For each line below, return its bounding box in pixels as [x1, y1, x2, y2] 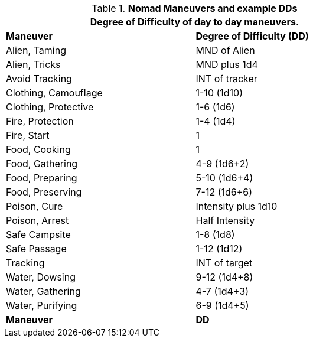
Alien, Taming [6, 44, 66, 56]
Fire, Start [6, 129, 50, 141]
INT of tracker [195, 73, 257, 84]
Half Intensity [195, 214, 255, 226]
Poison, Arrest [6, 214, 69, 226]
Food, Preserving [6, 186, 82, 198]
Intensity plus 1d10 [195, 200, 278, 212]
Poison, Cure [6, 200, 63, 212]
